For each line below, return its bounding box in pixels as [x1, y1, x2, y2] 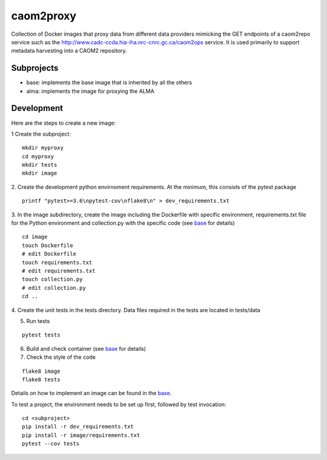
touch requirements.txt [22, 259, 93, 266]
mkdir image [22, 170, 58, 177]
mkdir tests [22, 161, 58, 168]
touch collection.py [22, 276, 83, 283]
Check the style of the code [26, 353, 96, 361]
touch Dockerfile [22, 242, 73, 248]
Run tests [26, 317, 50, 324]
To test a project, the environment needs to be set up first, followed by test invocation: [11, 401, 226, 408]
